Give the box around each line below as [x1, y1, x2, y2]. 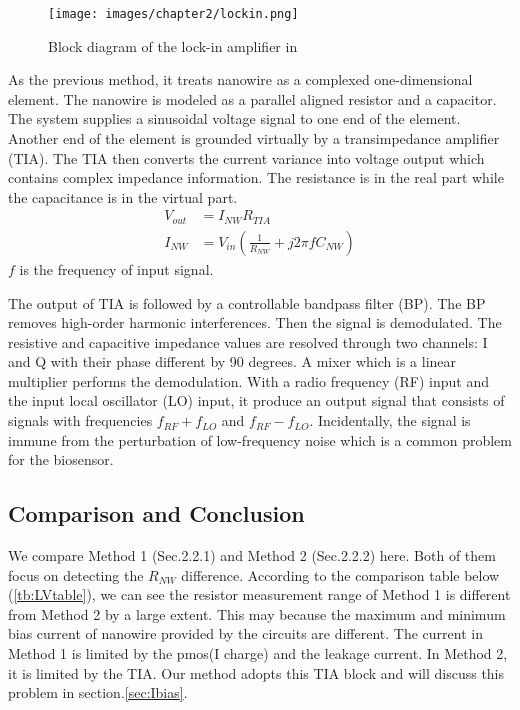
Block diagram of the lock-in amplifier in [48, 35, 298, 56]
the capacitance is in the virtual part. [8, 186, 238, 207]
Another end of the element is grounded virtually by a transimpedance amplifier [8, 128, 500, 149]
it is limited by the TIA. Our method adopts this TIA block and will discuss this [8, 662, 505, 683]
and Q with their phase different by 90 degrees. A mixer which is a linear [8, 351, 457, 372]
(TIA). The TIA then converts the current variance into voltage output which [8, 147, 485, 168]
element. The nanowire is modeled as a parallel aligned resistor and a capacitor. [8, 88, 497, 109]
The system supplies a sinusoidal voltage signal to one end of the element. [8, 108, 461, 129]
